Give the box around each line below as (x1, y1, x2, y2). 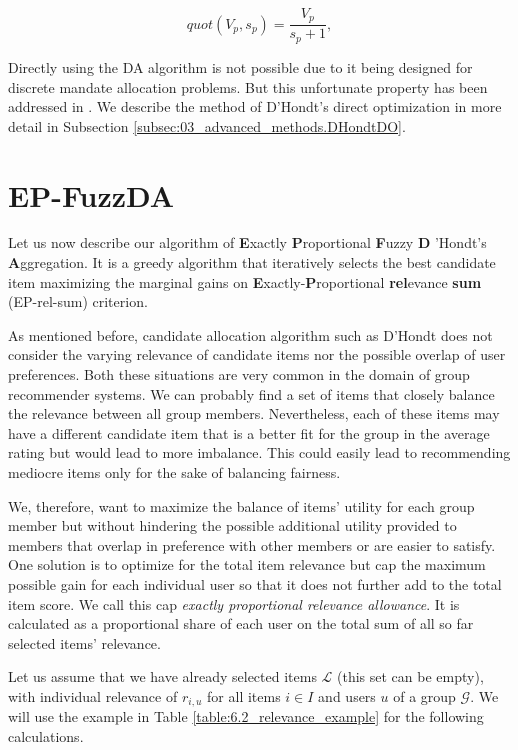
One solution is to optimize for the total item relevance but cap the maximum (8, 554, 486, 575)
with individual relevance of (8, 685, 178, 706)
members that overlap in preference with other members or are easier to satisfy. (8, 534, 496, 555)
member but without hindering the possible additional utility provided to (8, 515, 457, 536)
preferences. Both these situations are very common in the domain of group (8, 364, 470, 384)
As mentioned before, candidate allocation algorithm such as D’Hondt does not (8, 324, 493, 345)
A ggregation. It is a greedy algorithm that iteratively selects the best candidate (8, 252, 496, 273)
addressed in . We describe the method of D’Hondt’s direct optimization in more (8, 96, 502, 117)
